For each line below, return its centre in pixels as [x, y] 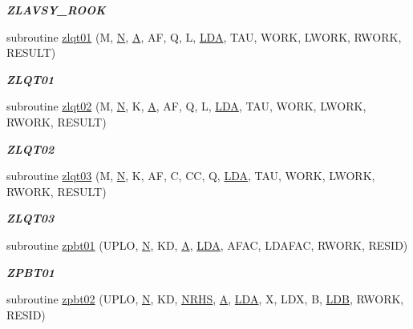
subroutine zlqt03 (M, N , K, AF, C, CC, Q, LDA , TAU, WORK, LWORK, [191, 176]
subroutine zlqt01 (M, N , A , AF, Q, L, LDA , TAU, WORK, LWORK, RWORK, [204, 36]
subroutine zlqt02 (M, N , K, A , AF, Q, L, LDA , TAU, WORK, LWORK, [186, 106]
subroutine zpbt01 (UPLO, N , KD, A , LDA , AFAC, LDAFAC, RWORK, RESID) [207, 245]
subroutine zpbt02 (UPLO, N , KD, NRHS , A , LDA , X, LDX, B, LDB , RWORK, [205, 299]
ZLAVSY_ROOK [56, 10]
